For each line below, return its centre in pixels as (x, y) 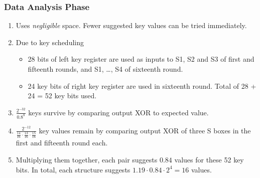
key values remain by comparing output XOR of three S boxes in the (145, 130)
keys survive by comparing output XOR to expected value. (118, 112)
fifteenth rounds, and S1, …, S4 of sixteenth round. (105, 69)
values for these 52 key (209, 159)
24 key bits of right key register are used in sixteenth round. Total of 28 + (142, 85)
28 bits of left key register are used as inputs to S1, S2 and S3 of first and (141, 59)
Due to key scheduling (50, 42)
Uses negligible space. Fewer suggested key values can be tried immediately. (131, 25)
